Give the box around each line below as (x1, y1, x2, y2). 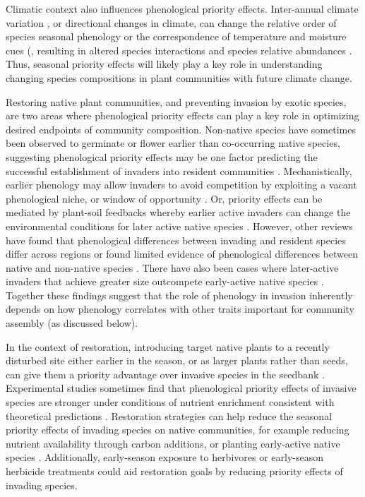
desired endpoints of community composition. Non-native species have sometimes (6, 121, 356, 136)
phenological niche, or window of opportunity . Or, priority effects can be (6, 191, 323, 205)
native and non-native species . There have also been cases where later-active (6, 260, 339, 275)
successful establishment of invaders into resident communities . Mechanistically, (6, 163, 352, 178)
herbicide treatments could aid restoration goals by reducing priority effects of (6, 464, 343, 478)
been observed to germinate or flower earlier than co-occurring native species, (6, 136, 340, 150)
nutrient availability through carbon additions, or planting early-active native (6, 436, 340, 450)
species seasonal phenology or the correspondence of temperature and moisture (6, 29, 347, 44)
